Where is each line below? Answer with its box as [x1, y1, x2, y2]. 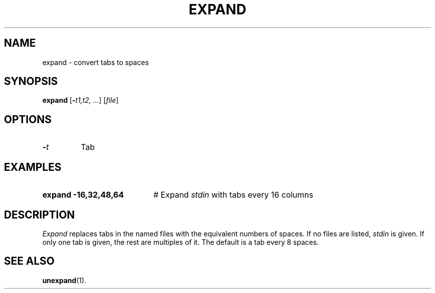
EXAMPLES [4, 160, 62, 173]
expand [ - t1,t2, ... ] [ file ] [42, 96, 119, 105]
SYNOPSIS [4, 75, 58, 88]
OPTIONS [4, 113, 52, 126]
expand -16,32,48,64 [42, 190, 124, 200]
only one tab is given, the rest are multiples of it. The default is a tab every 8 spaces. [42, 237, 319, 246]
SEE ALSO [4, 255, 55, 268]
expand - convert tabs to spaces [42, 58, 149, 67]
